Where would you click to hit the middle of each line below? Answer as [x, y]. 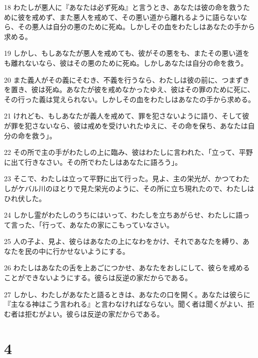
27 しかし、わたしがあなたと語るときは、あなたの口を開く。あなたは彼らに [127, 294]
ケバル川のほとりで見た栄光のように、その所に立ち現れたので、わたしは [136, 188]
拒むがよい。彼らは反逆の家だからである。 [94, 313]
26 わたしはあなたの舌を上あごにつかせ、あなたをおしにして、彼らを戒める [127, 268]
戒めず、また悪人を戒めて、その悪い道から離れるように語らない [136, 17]
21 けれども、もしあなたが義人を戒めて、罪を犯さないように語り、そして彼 [127, 116]
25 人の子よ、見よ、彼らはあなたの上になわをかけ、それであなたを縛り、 [123, 241]
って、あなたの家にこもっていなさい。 [111, 224]
